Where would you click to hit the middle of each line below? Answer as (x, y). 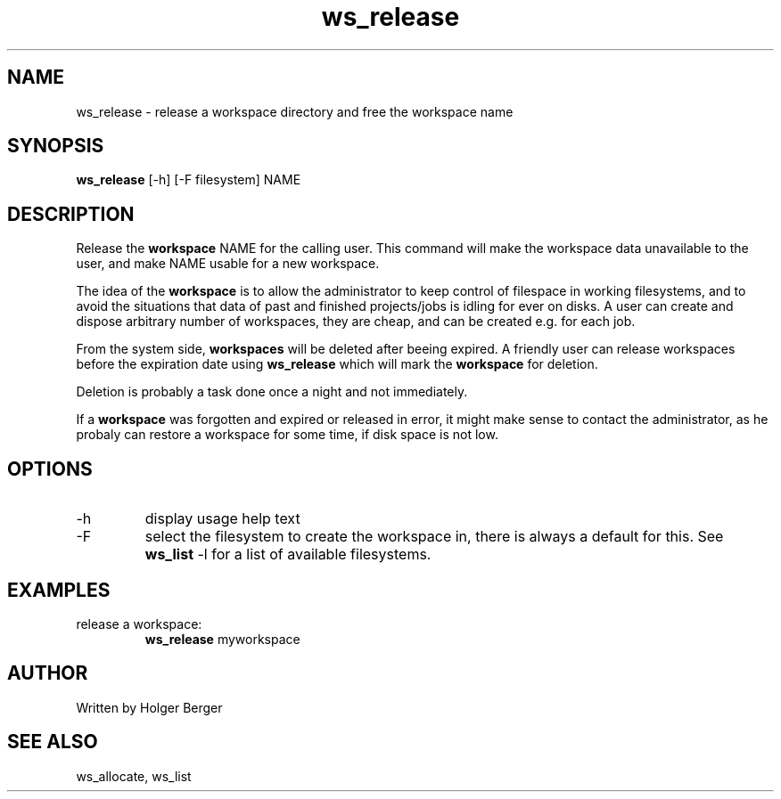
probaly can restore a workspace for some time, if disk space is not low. (287, 435)
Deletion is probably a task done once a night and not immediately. (272, 392)
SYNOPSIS (56, 146)
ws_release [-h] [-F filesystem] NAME (189, 180)
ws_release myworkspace (222, 639)
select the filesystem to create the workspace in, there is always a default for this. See (434, 537)
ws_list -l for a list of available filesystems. (288, 554)
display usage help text (222, 519)
